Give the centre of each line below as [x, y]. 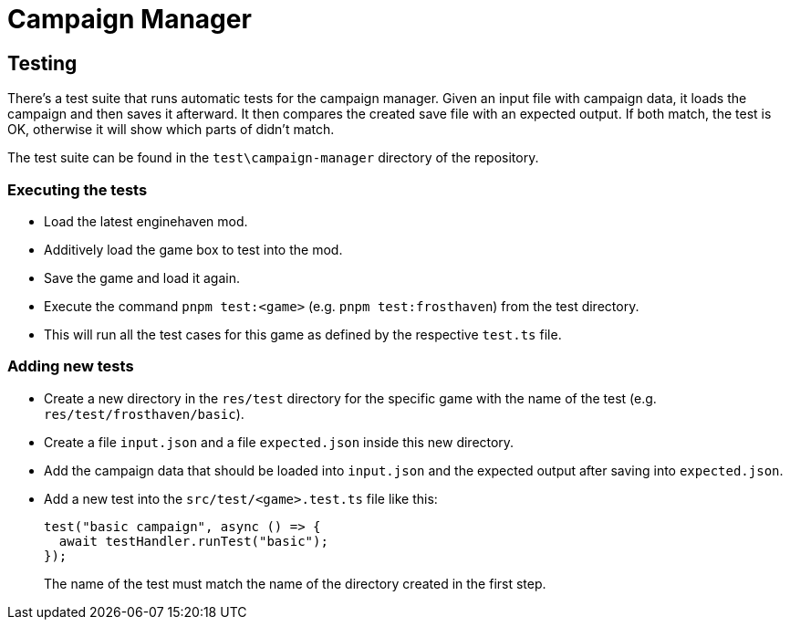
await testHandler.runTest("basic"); [193, 541]
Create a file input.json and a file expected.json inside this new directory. [279, 442]
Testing [42, 63]
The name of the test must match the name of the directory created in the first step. [295, 583]
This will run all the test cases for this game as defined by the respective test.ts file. [303, 334]
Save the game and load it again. [142, 277]
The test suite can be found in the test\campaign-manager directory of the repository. [273, 158]
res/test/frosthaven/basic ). [144, 413]
